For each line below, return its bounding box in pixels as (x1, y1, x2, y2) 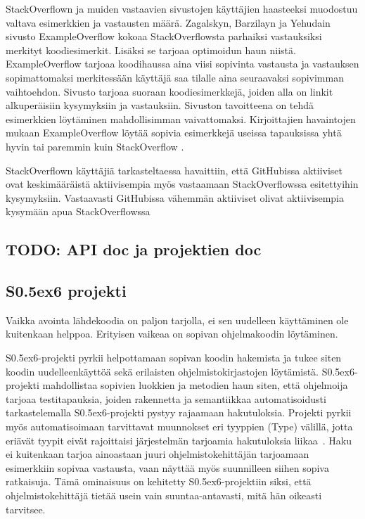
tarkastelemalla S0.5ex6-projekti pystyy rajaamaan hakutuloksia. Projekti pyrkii (6, 405, 352, 420)
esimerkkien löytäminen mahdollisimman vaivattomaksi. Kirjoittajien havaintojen (6, 111, 356, 126)
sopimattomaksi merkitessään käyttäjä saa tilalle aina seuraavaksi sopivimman (6, 70, 344, 84)
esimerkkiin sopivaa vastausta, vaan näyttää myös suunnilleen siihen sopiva (6, 460, 329, 475)
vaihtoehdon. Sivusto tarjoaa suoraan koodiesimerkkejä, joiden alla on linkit (6, 84, 333, 98)
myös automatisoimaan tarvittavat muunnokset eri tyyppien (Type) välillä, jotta (6, 419, 353, 434)
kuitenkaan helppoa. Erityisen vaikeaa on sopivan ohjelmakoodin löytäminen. (6, 326, 338, 341)
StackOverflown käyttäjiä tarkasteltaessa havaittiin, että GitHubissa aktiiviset (6, 162, 342, 177)
